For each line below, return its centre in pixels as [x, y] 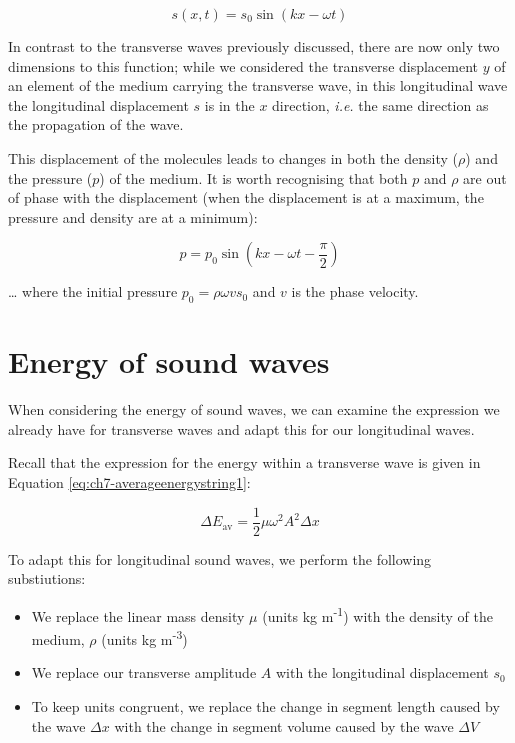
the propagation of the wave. [96, 124]
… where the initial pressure [93, 291]
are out [485, 177]
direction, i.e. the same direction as [380, 104]
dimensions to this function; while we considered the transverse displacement [243, 65]
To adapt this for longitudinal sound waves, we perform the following [220, 558]
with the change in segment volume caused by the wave [284, 725]
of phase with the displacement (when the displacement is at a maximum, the [246, 197]
